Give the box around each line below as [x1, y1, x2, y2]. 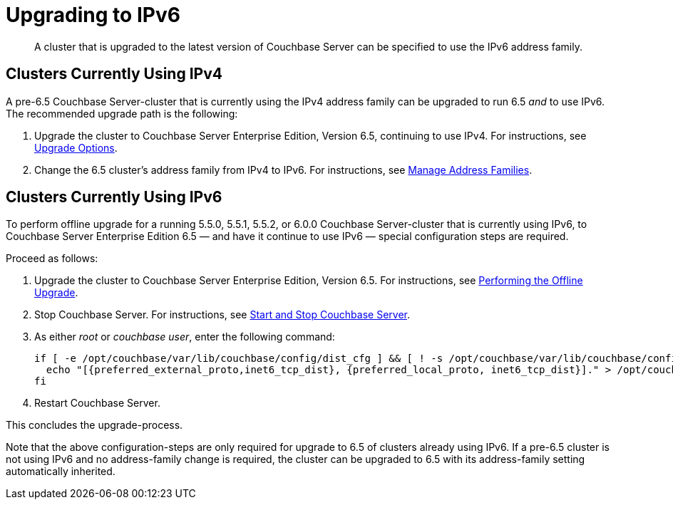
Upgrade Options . [34, 141, 118, 154]
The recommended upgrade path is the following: [6, 107, 238, 120]
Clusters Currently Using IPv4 [6, 65, 222, 83]
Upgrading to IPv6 [6, 3, 180, 27]
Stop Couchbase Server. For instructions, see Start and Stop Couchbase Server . [34, 308, 411, 321]
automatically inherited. [6, 465, 115, 478]
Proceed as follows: [6, 252, 98, 265]
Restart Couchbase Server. [34, 397, 160, 410]
